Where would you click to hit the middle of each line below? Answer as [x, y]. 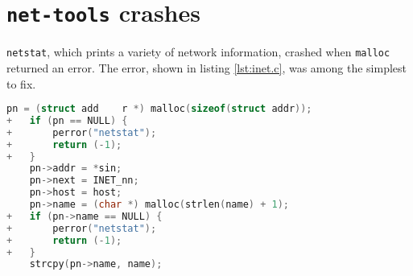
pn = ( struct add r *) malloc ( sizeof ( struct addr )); [159, 109]
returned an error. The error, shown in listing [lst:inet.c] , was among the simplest [207, 67]
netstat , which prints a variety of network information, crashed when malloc [198, 52]
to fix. [21, 83]
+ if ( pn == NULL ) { [67, 120]
